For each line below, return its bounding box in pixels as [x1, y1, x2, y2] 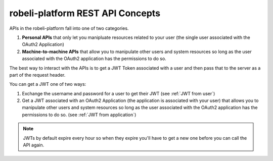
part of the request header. [9, 72, 66, 78]
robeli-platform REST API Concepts [9, 8, 161, 19]
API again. [23, 142, 44, 148]
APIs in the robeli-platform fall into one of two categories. [9, 25, 129, 31]
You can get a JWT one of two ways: [9, 81, 86, 87]
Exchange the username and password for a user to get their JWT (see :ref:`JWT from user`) [22, 90, 215, 96]
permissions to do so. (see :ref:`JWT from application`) [22, 112, 136, 118]
